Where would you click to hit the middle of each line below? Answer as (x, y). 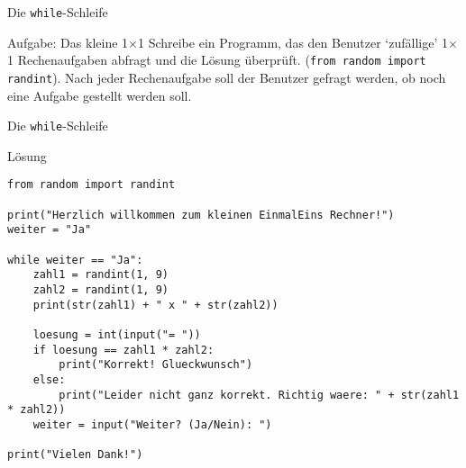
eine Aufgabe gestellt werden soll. (100, 95)
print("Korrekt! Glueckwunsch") (156, 365)
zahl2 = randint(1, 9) (101, 290)
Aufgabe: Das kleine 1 (68, 42)
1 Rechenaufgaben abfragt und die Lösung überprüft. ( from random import (217, 60)
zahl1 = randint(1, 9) (101, 275)
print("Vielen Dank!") (75, 455)
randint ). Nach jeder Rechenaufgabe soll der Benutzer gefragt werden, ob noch (227, 77)
